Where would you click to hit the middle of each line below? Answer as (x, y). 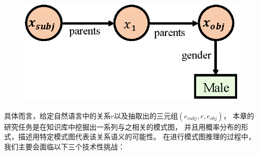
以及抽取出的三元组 (146, 115)
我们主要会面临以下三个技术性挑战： (64, 146)
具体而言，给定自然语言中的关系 (57, 115)
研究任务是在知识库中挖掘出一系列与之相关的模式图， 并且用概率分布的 (123, 126)
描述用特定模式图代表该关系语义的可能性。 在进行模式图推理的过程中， (137, 137)
